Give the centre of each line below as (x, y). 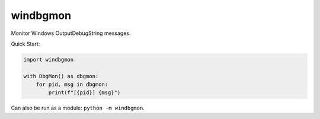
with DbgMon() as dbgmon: (61, 76)
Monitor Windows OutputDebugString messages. (71, 33)
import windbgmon (49, 59)
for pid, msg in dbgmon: (72, 85)
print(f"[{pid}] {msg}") (84, 93)
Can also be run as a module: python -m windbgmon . (78, 108)
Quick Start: (25, 44)
